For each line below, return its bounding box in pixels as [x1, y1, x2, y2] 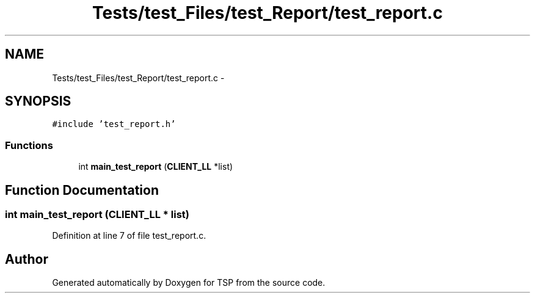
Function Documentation [5, 182, 159, 198]
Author [5, 251, 48, 267]
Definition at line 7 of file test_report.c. [52, 230, 206, 241]
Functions [5, 139, 53, 151]
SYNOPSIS [5, 93, 71, 109]
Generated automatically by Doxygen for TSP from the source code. [52, 277, 326, 288]
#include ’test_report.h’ [52, 119, 176, 129]
